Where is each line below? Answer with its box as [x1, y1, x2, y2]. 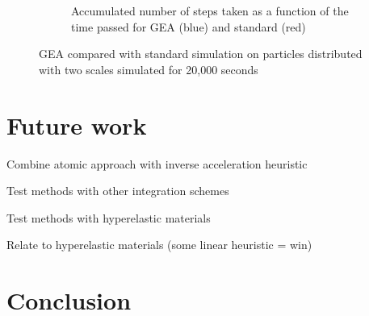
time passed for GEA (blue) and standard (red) [71, 18, 306, 35]
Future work [6, 108, 147, 141]
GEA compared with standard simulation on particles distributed [39, 45, 363, 62]
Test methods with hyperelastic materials [6, 209, 211, 226]
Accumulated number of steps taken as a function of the [71, 2, 349, 19]
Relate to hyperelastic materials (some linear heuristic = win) [6, 236, 312, 253]
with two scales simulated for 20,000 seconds [39, 60, 258, 77]
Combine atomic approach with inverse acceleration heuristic [6, 155, 308, 172]
